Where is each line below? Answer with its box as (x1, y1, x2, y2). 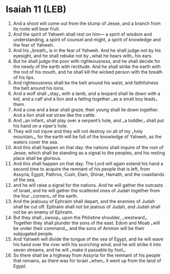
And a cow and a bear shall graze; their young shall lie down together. (13, 107, 159, 113)
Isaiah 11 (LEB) (6, 4, 66, 15)
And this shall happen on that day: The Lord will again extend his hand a (13, 160, 163, 166)
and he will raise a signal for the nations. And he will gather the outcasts (13, 182, 163, 188)
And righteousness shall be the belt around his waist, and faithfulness (13, 80, 159, 86)
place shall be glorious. (13, 155, 62, 161)
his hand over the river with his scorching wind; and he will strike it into (13, 241, 161, 247)
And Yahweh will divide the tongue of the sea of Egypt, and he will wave (13, 236, 163, 242)
